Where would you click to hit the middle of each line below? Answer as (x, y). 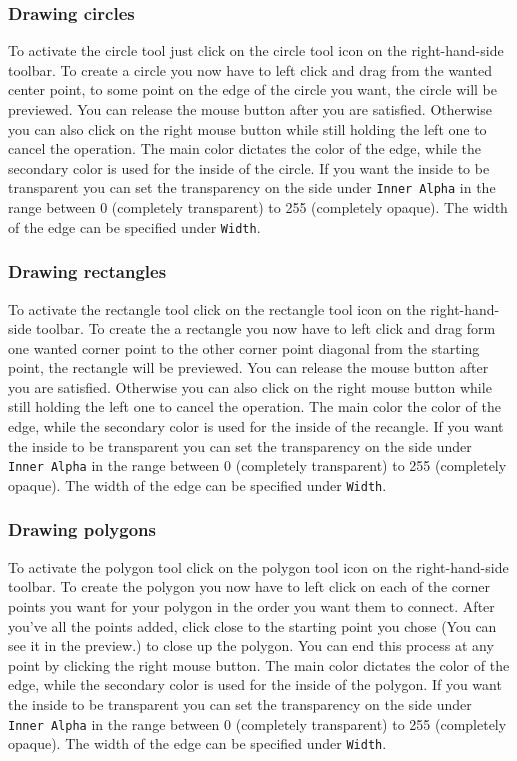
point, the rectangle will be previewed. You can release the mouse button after (248, 367)
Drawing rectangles (87, 271)
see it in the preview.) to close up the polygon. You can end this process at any (251, 645)
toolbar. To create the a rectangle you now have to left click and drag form (266, 328)
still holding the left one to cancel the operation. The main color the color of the (254, 406)
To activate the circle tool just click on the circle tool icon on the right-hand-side (256, 50)
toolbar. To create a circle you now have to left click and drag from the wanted (250, 69)
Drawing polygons (82, 529)
